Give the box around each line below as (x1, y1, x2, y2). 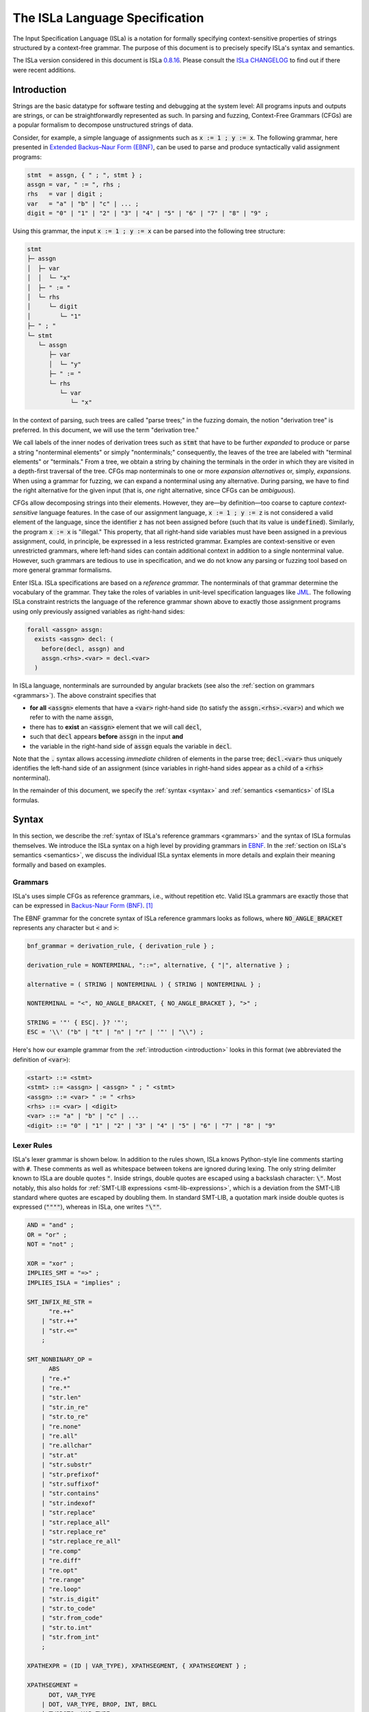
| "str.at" (41, 1451, 78, 1459)
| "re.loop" (41, 1585, 82, 1594)
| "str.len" (41, 1394, 82, 1402)
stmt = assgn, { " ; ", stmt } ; (27, 171, 143, 179)
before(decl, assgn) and (41, 644, 125, 653)
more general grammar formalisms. (12, 566, 112, 575)
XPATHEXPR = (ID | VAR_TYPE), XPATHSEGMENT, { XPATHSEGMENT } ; (27, 1662, 247, 1670)
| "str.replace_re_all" (41, 1537, 121, 1546)
